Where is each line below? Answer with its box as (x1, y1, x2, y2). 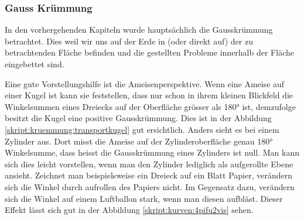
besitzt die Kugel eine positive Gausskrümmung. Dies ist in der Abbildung (5, 112, 272, 124)
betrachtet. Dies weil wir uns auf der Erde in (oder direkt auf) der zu (5, 35, 253, 47)
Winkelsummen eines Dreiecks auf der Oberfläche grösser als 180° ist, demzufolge (5, 100, 296, 112)
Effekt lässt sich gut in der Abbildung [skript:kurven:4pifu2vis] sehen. (5, 204, 254, 216)
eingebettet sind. (5, 58, 64, 70)
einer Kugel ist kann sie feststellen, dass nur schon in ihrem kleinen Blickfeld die (5, 89, 293, 101)
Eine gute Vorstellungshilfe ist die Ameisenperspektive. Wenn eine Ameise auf (5, 77, 285, 90)
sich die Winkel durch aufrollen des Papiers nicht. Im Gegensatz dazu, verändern (5, 180, 295, 192)
